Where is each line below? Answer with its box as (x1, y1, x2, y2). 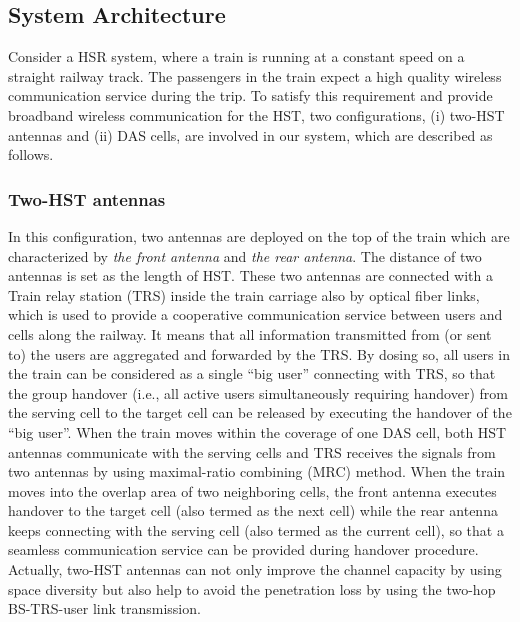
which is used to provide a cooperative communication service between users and (8, 304, 503, 325)
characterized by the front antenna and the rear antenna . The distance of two (8, 245, 482, 266)
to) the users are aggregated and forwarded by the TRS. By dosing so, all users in (8, 343, 510, 364)
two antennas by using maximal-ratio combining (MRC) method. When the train (8, 461, 506, 482)
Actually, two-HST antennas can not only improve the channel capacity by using (8, 559, 502, 580)
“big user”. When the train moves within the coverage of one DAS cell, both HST (8, 421, 507, 442)
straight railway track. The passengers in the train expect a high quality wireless (8, 65, 502, 86)
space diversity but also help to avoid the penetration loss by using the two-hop (8, 578, 496, 599)
